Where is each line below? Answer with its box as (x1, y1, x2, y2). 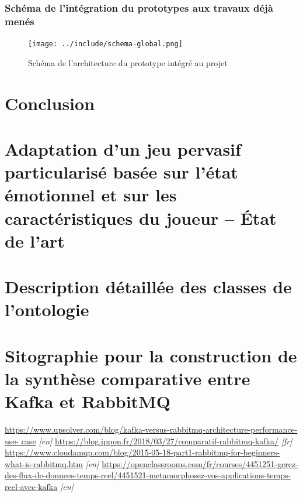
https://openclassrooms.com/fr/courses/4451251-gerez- (102, 457, 298, 469)
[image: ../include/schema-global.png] (28, 40, 183, 49)
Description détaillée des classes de (5, 275, 292, 299)
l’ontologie (5, 297, 89, 321)
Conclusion (5, 91, 95, 115)
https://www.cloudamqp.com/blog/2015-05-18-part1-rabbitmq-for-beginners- (5, 446, 280, 458)
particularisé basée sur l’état (5, 160, 238, 184)
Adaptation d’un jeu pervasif (5, 136, 241, 160)
